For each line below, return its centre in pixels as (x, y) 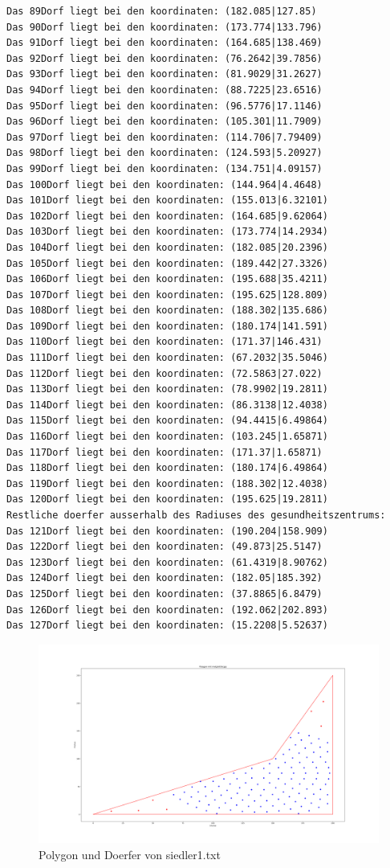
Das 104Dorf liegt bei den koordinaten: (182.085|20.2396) (167, 247)
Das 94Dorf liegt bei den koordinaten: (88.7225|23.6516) (165, 90)
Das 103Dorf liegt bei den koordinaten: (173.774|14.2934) (167, 232)
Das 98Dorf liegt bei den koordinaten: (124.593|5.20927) (165, 153)
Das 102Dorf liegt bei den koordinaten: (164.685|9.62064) (167, 216)
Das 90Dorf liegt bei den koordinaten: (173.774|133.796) (165, 27)
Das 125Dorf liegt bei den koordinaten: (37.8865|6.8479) (165, 594)
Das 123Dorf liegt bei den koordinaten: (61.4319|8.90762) (167, 562)
